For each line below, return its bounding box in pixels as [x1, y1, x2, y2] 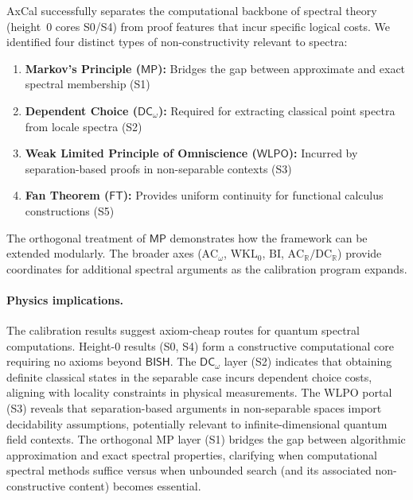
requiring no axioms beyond [6, 353, 142, 370]
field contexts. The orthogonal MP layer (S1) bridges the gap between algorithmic [6, 431, 406, 448]
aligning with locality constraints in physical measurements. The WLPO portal [6, 384, 392, 401]
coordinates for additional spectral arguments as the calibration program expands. [6, 260, 407, 277]
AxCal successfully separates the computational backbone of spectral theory [6, 2, 377, 18]
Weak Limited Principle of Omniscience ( [25, 145, 257, 161]
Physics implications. [6, 291, 123, 308]
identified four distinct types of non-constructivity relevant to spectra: [6, 33, 348, 50]
